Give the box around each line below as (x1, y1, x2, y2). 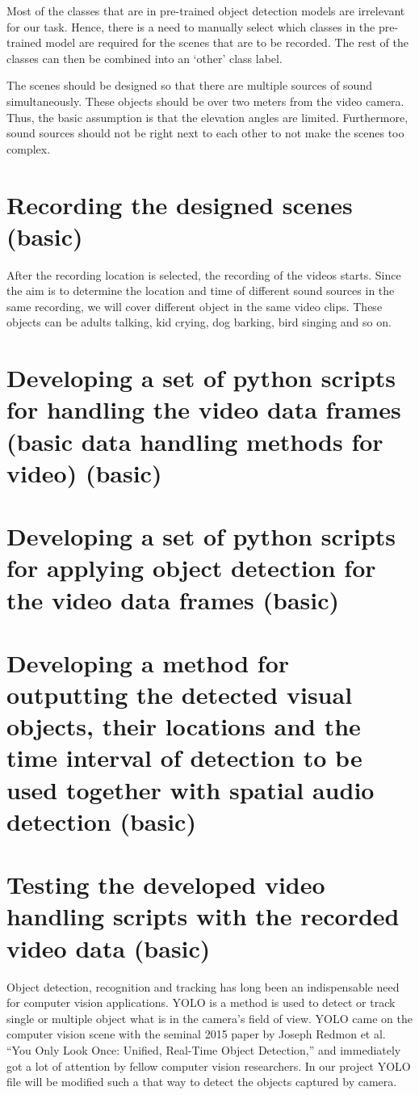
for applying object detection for (6, 551, 376, 584)
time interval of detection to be (6, 741, 362, 774)
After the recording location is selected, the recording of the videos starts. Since (6, 266, 401, 283)
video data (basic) (6, 931, 211, 964)
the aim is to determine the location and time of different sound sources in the (6, 282, 395, 299)
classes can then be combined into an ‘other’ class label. (6, 49, 283, 66)
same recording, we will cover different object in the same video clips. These (6, 297, 383, 314)
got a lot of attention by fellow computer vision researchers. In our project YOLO (6, 1057, 411, 1074)
